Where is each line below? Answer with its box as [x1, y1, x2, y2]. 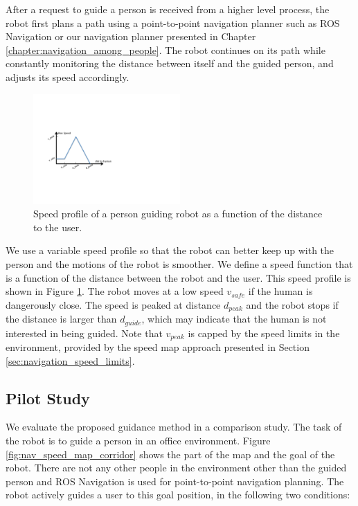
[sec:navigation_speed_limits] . [6, 353, 135, 368]
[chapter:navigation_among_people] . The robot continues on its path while [6, 42, 325, 57]
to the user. [33, 219, 82, 234]
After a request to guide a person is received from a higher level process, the [6, 2, 330, 16]
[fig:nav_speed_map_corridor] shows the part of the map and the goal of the [6, 446, 335, 461]
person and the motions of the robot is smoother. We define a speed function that [6, 256, 353, 271]
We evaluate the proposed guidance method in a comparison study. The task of [6, 419, 342, 434]
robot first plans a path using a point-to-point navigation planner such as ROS [6, 15, 340, 30]
